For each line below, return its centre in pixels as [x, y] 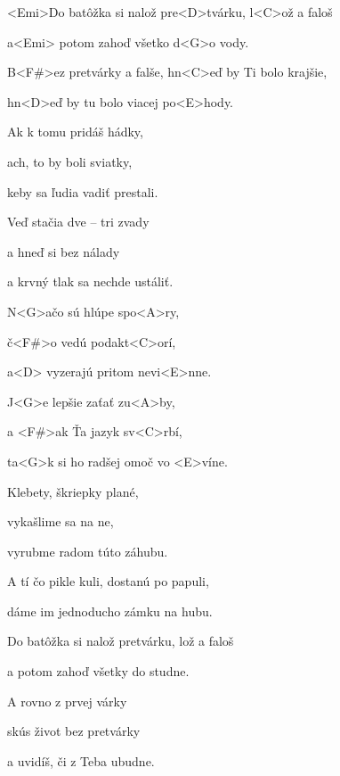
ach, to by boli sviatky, [70, 161]
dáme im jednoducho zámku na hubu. [110, 611]
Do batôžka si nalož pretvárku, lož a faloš [121, 641]
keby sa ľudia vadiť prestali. [83, 191]
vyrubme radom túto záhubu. [88, 551]
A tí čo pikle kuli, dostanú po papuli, [108, 581]
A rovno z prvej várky [67, 701]
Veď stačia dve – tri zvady [78, 222]
